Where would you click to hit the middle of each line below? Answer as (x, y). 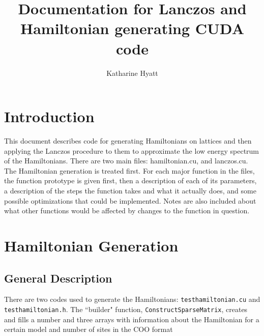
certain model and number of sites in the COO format (89, 329)
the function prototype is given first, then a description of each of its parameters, (130, 180)
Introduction (49, 116)
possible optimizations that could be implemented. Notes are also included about (130, 200)
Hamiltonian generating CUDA (132, 28)
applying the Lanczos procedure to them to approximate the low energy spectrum (132, 150)
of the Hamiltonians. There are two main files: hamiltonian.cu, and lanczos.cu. (126, 161)
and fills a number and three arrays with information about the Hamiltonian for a (132, 319)
